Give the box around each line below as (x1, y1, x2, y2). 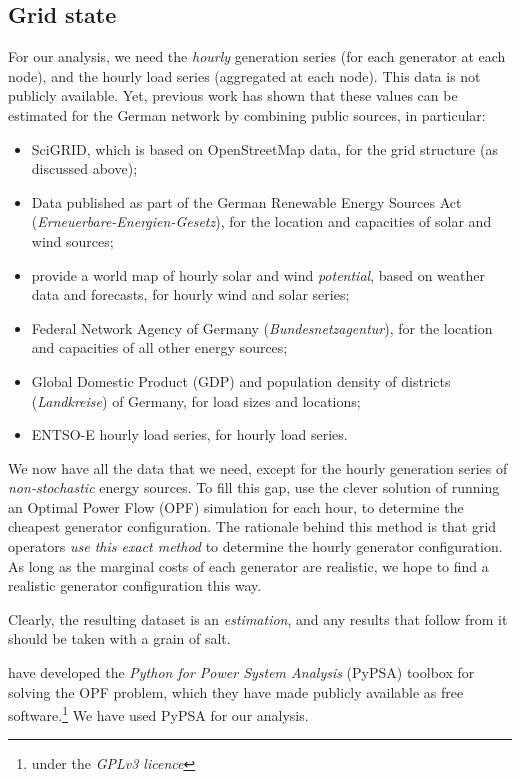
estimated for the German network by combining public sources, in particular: (8, 104, 486, 125)
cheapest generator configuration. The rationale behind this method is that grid (8, 516, 497, 537)
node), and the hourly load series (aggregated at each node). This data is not (8, 65, 481, 86)
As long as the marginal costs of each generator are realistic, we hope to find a (8, 555, 489, 576)
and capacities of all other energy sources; (31, 337, 288, 358)
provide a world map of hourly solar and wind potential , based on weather (31, 264, 485, 285)
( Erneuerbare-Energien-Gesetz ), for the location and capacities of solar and (31, 211, 492, 232)
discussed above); (31, 158, 138, 179)
